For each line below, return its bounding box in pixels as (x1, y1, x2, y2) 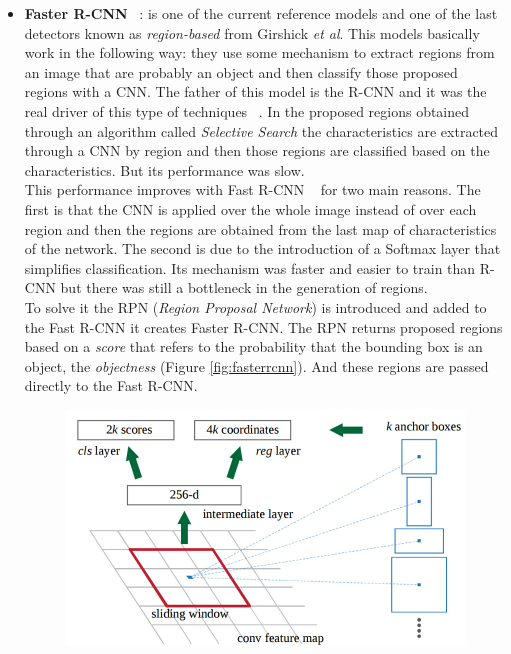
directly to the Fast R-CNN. (24, 375, 198, 396)
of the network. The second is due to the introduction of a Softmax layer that (24, 238, 501, 259)
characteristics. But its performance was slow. (24, 159, 305, 180)
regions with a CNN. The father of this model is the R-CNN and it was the (24, 81, 487, 102)
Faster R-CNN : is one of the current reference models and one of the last (24, 3, 498, 23)
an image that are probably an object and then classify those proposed (24, 61, 458, 82)
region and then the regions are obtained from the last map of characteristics (24, 218, 497, 239)
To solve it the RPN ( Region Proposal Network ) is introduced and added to (24, 296, 487, 317)
